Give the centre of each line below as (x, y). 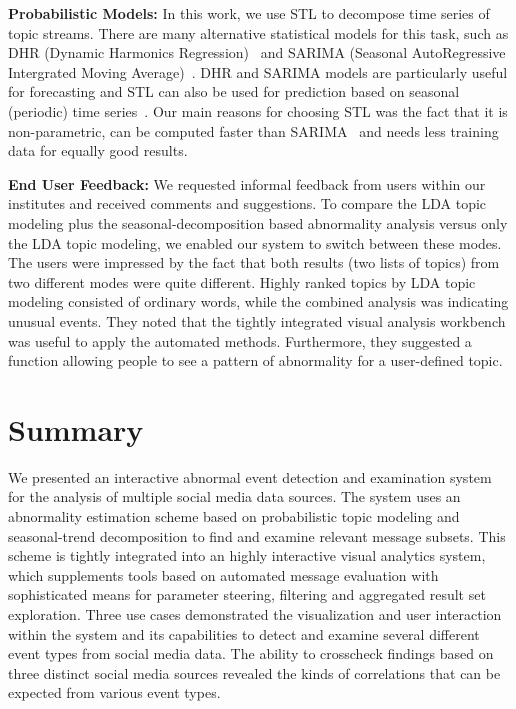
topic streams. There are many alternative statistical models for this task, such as (258, 32)
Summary (76, 428)
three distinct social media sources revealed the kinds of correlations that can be (254, 672)
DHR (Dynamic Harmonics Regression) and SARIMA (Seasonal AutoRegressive (257, 52)
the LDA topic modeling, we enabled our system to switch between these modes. (255, 242)
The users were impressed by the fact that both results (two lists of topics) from (254, 262)
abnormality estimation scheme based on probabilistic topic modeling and (234, 516)
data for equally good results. (98, 150)
